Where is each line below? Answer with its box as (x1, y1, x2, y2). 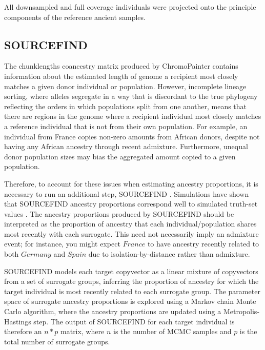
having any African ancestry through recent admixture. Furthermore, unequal (4, 141, 248, 152)
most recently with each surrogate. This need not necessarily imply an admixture (4, 228, 259, 239)
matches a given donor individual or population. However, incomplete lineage (4, 80, 247, 91)
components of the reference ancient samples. (4, 11, 146, 22)
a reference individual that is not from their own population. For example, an (4, 120, 248, 131)
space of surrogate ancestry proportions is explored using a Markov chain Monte (4, 296, 256, 306)
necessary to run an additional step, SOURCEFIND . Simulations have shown (4, 188, 249, 199)
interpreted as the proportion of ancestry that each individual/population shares (4, 218, 257, 229)
